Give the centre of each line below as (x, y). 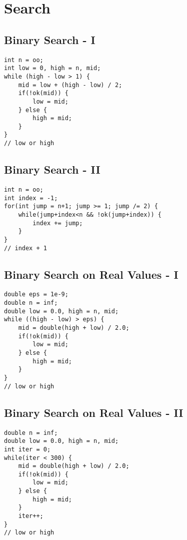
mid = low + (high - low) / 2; (70, 85)
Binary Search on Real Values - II (94, 412)
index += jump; (58, 223)
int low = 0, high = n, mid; (52, 68)
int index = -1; (31, 198)
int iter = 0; (27, 449)
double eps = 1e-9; (36, 295)
